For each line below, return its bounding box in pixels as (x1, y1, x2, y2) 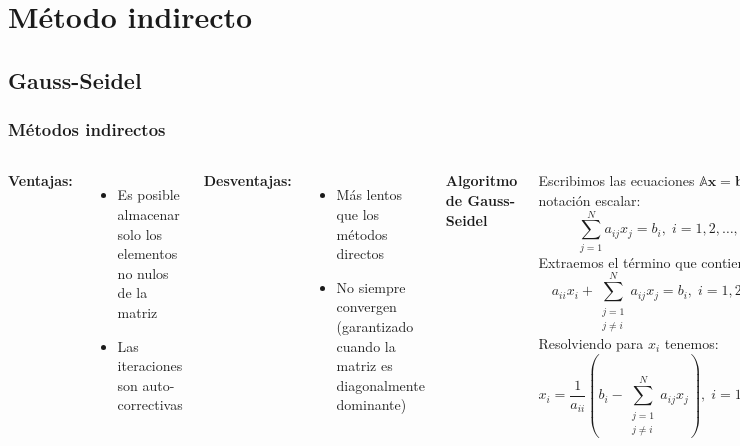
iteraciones (117, 355, 183, 376)
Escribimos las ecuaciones (538, 170, 695, 191)
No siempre (336, 276, 406, 297)
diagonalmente (336, 374, 425, 395)
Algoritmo (445, 170, 518, 191)
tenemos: (664, 332, 719, 353)
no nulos (117, 262, 169, 283)
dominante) (336, 394, 407, 415)
